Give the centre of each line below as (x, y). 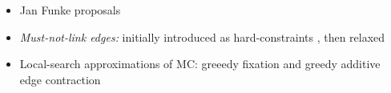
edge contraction (60, 79)
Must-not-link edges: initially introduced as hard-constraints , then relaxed (202, 36)
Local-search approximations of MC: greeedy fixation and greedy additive (200, 64)
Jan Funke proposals (70, 10)
